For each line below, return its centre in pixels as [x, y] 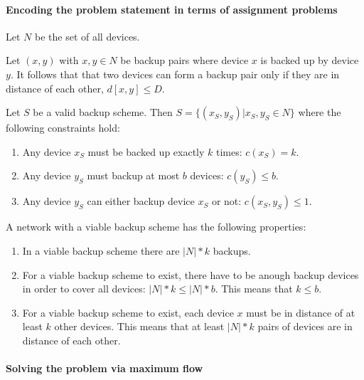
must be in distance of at [301, 312]
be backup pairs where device [184, 60]
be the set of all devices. [87, 36]
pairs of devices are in [305, 326]
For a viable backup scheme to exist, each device [128, 312]
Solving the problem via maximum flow [105, 368]
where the [320, 112]
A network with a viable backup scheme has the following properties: [156, 227]
